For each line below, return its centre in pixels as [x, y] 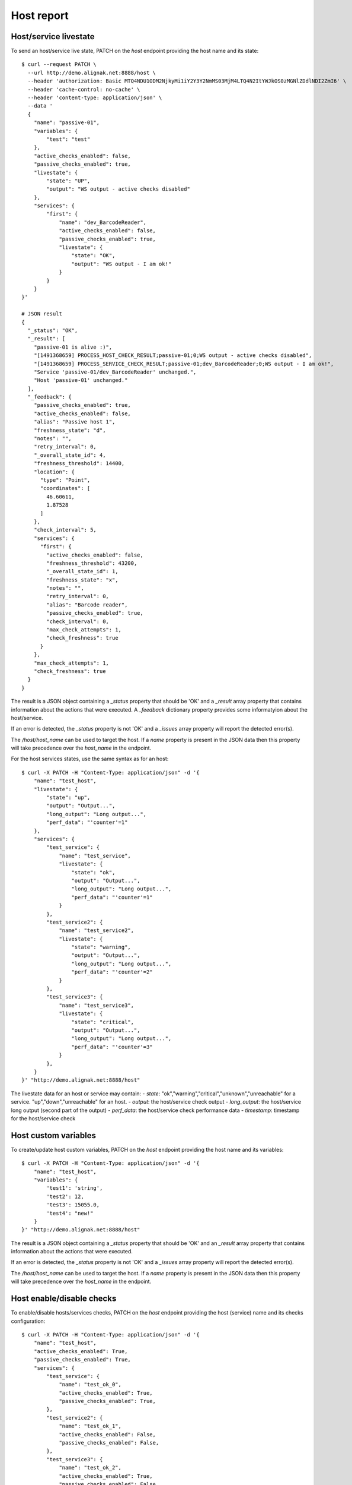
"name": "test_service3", [97, 1005]
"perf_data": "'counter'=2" [112, 972]
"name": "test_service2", [97, 931]
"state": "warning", [101, 947]
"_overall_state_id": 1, [82, 571]
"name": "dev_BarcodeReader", [103, 222]
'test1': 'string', [75, 1188]
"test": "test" [68, 139]
